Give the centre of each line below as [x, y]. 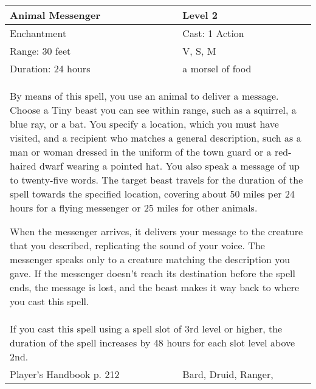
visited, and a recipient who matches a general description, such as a [156, 138]
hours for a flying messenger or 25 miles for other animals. [134, 208]
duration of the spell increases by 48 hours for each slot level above [153, 343]
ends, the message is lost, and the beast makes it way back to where [155, 287]
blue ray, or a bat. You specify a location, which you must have [144, 124]
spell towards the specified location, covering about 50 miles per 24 [152, 194]
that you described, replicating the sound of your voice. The [137, 245]
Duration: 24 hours [50, 68]
